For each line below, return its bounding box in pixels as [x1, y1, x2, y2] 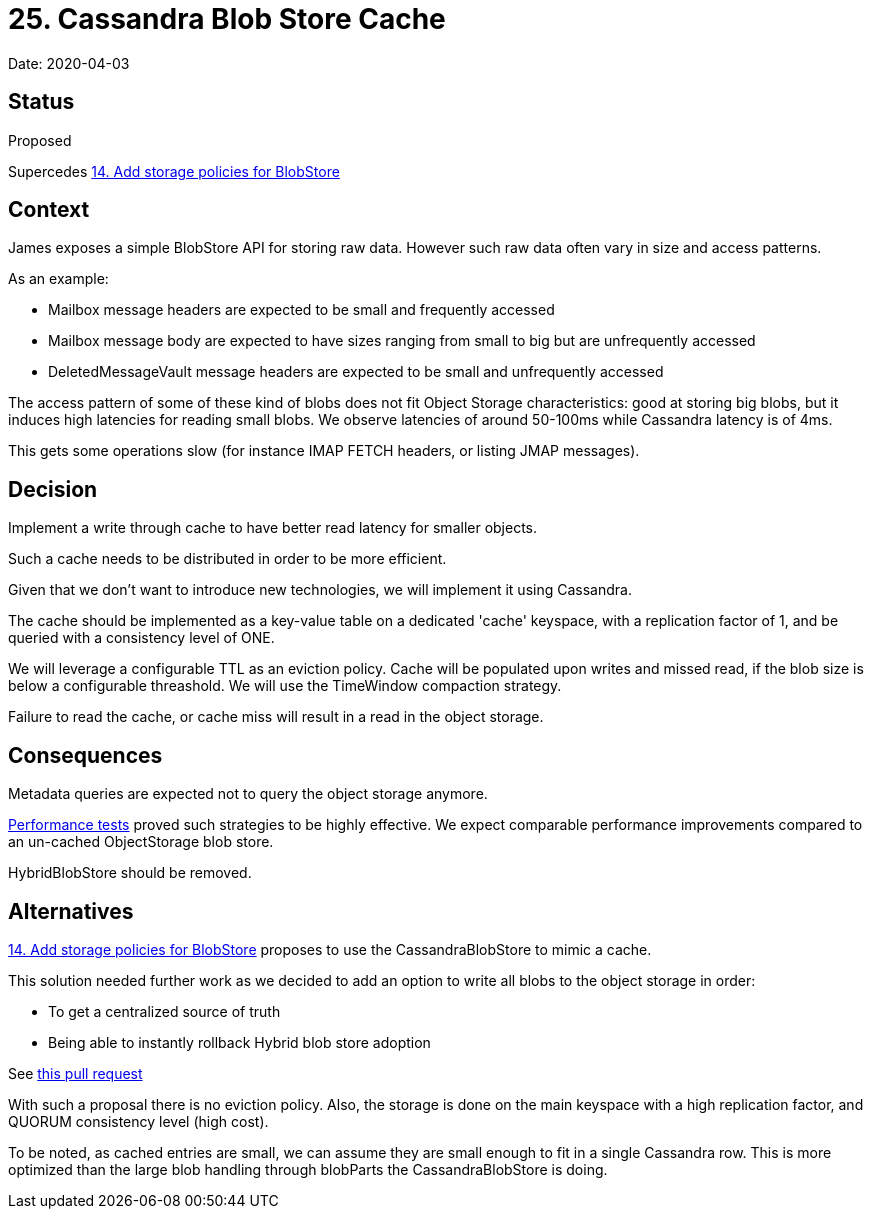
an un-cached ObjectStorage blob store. [8, 833, 274, 851]
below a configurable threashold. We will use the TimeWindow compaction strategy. [8, 677, 562, 695]
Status [8, 89, 75, 115]
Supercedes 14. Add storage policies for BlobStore [8, 162, 340, 180]
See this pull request [8, 1064, 143, 1082]
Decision [8, 476, 98, 502]
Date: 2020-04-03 [8, 54, 130, 72]
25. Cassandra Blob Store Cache [8, 2, 446, 36]
